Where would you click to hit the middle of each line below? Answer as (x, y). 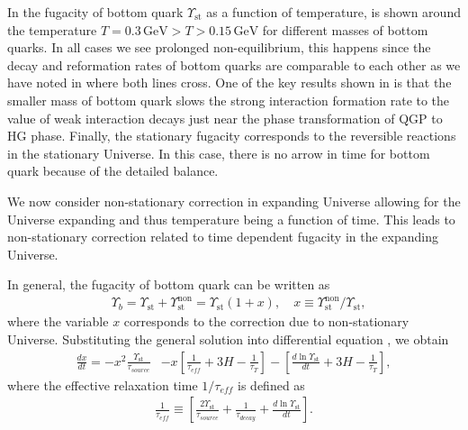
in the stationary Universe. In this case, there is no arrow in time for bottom (219, 153)
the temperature (52, 29)
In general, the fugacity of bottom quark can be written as (169, 284)
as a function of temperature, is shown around (333, 12)
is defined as (271, 384)
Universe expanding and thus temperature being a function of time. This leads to (231, 219)
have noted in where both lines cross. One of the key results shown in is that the (229, 82)
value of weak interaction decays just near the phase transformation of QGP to (225, 118)
